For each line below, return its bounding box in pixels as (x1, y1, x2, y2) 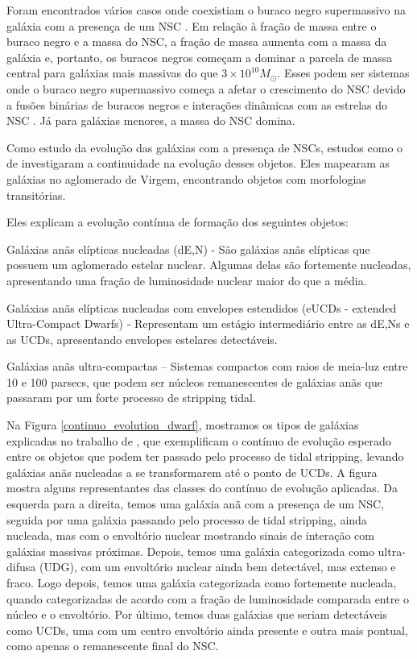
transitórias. (6, 186, 66, 203)
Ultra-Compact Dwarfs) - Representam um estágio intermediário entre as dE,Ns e (6, 315, 410, 332)
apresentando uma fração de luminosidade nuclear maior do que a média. (6, 271, 367, 288)
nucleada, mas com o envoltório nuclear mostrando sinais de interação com (6, 527, 374, 544)
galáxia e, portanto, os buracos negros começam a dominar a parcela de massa (6, 48, 393, 65)
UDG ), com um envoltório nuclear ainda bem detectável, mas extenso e (43, 558, 396, 575)
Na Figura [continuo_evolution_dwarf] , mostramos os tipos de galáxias (6, 417, 359, 433)
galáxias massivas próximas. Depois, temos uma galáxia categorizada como (6, 542, 374, 559)
